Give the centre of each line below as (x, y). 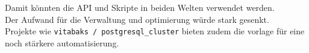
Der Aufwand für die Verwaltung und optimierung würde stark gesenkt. (137, 19)
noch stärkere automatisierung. (62, 42)
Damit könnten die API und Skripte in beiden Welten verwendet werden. (140, 7)
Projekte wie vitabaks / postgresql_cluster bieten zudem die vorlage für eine (155, 31)
